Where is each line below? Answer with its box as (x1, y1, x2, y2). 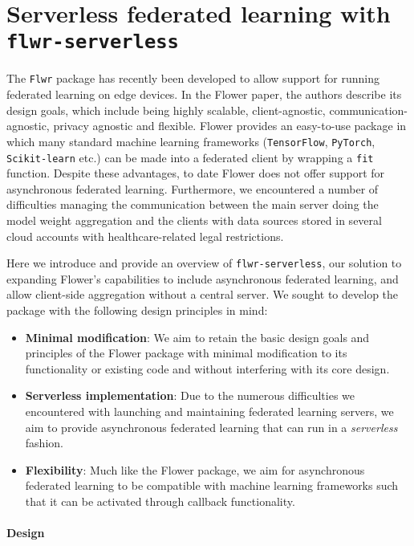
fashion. (25, 434, 63, 451)
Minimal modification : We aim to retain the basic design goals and (25, 328, 370, 345)
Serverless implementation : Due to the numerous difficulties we (25, 387, 355, 404)
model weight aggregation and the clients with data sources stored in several (6, 211, 382, 228)
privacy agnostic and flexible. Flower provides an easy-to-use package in (53, 117, 407, 134)
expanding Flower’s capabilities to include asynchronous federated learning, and (6, 270, 399, 287)
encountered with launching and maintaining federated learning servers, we (25, 402, 394, 419)
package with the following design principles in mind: (6, 302, 268, 318)
